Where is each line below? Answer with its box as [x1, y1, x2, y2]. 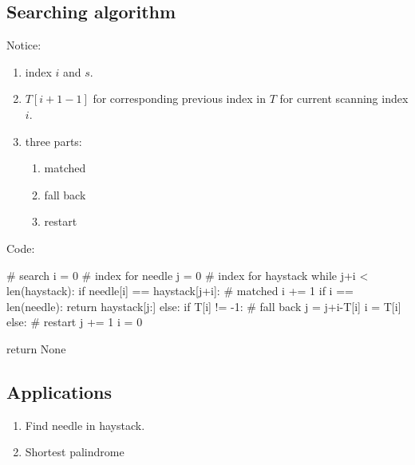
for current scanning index [279, 90, 409, 107]
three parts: [25, 132, 82, 149]
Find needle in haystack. [25, 416, 145, 433]
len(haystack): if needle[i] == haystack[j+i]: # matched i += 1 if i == [6, 282, 354, 299]
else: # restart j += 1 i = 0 [6, 313, 143, 330]
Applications [6, 379, 113, 404]
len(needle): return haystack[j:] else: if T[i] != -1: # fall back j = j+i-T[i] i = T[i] [6, 298, 401, 314]
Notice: [6, 37, 41, 53]
